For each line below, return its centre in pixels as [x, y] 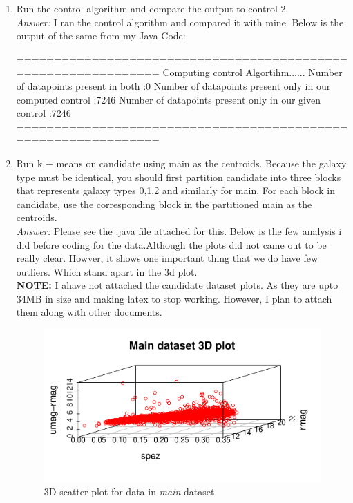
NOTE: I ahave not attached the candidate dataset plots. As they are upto [177, 285]
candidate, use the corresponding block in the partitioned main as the [164, 203]
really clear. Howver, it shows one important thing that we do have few [167, 258]
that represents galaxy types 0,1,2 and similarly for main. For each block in [175, 190]
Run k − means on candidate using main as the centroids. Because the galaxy [181, 163]
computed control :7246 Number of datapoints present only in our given [168, 99]
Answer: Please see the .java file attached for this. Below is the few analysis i [179, 230]
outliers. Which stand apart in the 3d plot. [107, 271]
